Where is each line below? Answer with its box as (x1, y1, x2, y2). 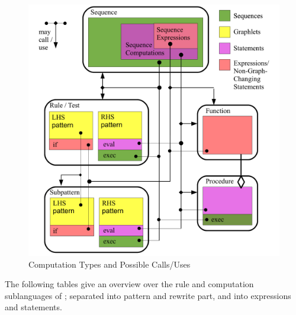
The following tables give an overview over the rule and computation (5, 278, 254, 290)
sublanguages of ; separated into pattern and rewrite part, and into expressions (5, 289, 291, 301)
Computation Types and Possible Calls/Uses (28, 258, 191, 270)
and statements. (5, 301, 62, 313)
